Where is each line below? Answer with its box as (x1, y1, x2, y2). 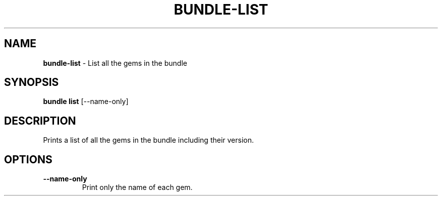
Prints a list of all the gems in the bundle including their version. (43, 136, 254, 145)
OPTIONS (4, 153, 52, 166)
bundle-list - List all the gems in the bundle (43, 58, 187, 67)
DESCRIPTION (4, 114, 76, 127)
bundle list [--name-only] (43, 97, 129, 106)
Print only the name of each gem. (82, 183, 193, 192)
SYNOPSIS (4, 76, 59, 89)
